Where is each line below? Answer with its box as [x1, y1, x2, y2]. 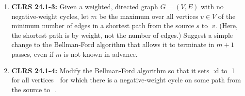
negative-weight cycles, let [11, 11, 89, 21]
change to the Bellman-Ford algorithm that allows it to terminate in [11, 39, 214, 49]
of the [218, 11, 236, 21]
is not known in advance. [64, 48, 138, 59]
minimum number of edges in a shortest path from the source [11, 20, 194, 31]
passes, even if [11, 48, 53, 59]
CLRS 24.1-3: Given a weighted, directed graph [11, 1, 158, 11]
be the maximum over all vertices [99, 11, 198, 21]
